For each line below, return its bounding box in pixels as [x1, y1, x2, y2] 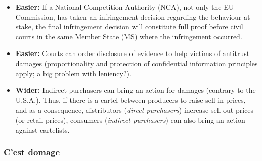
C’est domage [4, 146, 60, 158]
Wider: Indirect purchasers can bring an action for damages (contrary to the [15, 85, 256, 95]
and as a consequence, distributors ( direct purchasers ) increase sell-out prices [15, 104, 254, 115]
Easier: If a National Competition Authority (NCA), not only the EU [15, 2, 234, 12]
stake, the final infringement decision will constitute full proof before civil [15, 21, 243, 32]
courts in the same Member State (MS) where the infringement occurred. [15, 31, 242, 41]
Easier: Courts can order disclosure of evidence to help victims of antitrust [15, 48, 250, 59]
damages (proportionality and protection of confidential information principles [15, 58, 258, 68]
